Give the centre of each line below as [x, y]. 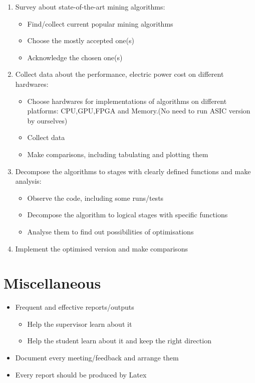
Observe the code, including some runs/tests [95, 198]
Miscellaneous [52, 283]
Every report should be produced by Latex [81, 374]
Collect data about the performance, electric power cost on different [119, 74]
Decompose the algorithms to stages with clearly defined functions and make [133, 171]
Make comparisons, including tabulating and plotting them [118, 154]
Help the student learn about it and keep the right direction [119, 341]
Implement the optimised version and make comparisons [101, 248]
